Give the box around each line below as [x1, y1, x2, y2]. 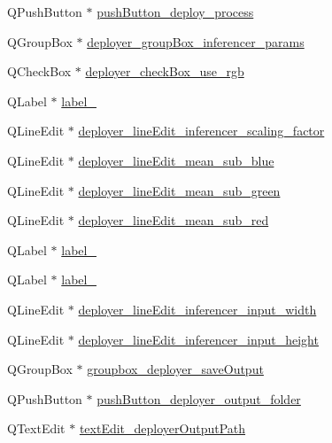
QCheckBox [7, 62, 72, 81]
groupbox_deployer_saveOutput [87, 360, 264, 378]
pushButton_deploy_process [97, 3, 254, 20]
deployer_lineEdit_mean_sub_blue [78, 151, 274, 169]
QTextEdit [7, 419, 66, 438]
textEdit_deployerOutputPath [79, 419, 246, 438]
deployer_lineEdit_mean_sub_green [78, 181, 281, 199]
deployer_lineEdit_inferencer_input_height [78, 330, 319, 348]
